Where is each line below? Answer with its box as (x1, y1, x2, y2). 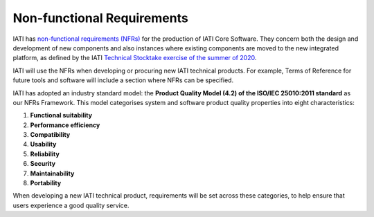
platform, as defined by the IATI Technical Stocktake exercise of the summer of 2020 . (12, 54, 257, 62)
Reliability (30, 149, 60, 158)
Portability (30, 179, 62, 187)
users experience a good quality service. (12, 201, 130, 209)
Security (30, 160, 55, 168)
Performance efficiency (30, 121, 100, 129)
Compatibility (30, 131, 71, 139)
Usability (30, 140, 57, 149)
